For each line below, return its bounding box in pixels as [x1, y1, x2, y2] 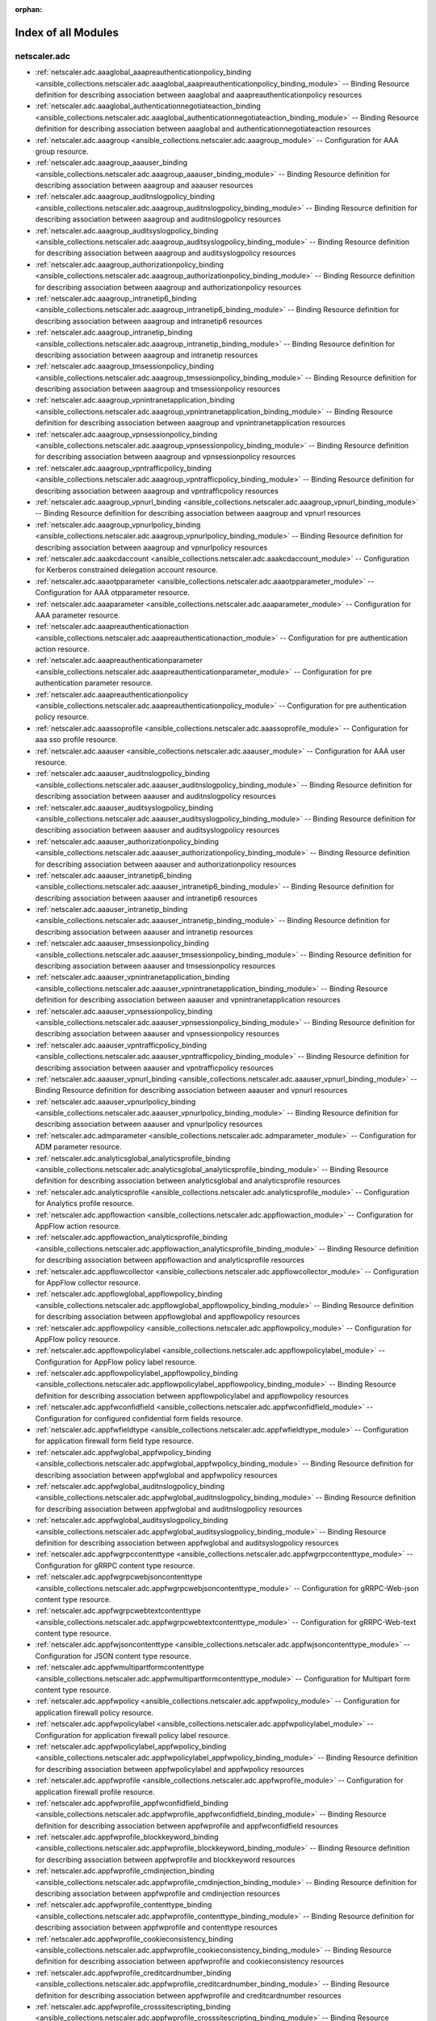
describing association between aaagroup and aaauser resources [35, 180, 254, 190]
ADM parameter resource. [35, 1142, 122, 1152]
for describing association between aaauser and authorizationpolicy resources [35, 859, 296, 869]
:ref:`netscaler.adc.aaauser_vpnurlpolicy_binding [35, 1096, 196, 1107]
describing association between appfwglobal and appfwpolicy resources [35, 1470, 278, 1479]
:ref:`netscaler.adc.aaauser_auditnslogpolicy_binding [35, 769, 210, 778]
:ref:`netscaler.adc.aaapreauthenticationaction [35, 622, 189, 631]
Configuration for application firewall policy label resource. [35, 1730, 230, 1740]
